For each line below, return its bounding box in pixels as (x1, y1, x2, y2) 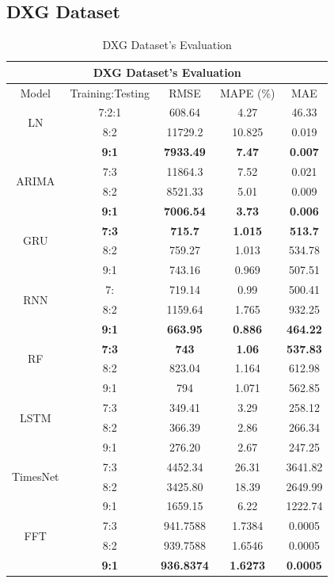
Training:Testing (70, 84, 150, 101)
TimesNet (12, 468, 59, 485)
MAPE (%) (219, 84, 275, 101)
